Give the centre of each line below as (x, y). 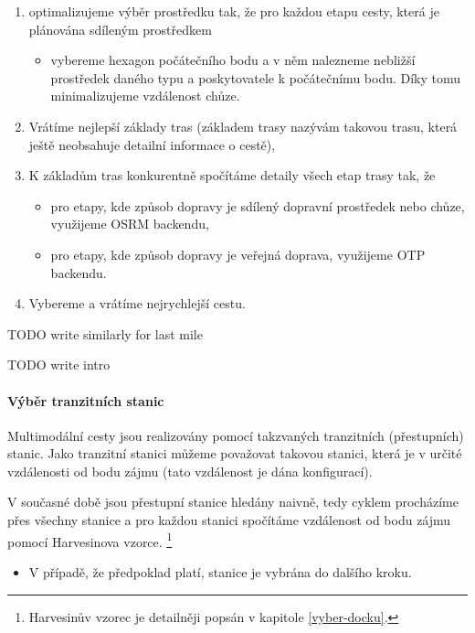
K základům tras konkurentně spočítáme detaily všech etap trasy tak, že (232, 175)
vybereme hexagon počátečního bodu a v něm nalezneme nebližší (233, 60)
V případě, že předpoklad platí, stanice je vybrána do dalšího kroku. (220, 571)
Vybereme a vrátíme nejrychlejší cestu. (137, 303)
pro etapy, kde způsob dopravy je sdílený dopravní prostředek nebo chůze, (258, 205)
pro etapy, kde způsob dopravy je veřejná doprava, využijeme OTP (238, 254)
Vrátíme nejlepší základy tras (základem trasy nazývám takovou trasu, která (243, 126)
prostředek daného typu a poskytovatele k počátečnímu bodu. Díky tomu (256, 77)
